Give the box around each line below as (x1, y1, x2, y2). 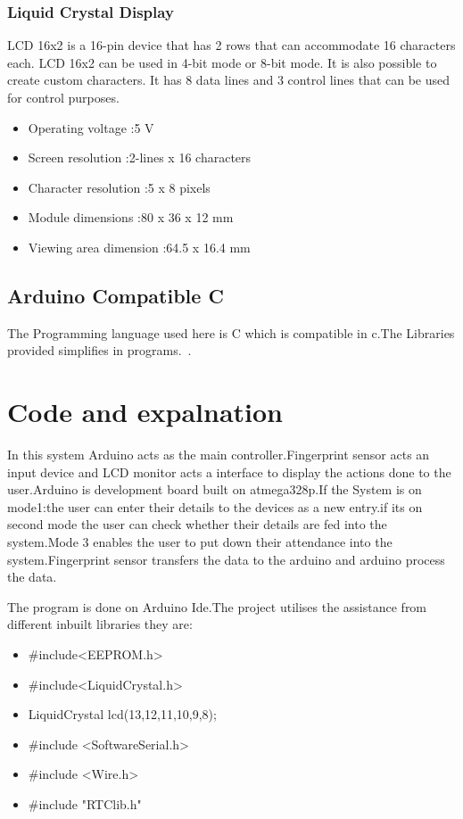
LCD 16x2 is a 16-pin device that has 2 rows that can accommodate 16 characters (7, 36, 456, 54)
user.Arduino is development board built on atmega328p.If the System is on (7, 480, 422, 499)
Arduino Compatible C (7, 281, 224, 309)
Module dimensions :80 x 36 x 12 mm (28, 208, 234, 227)
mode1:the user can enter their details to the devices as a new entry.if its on (7, 497, 423, 516)
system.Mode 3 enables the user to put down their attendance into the (7, 533, 393, 551)
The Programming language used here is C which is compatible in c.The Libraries (7, 323, 455, 342)
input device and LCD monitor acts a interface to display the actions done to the (7, 462, 451, 481)
